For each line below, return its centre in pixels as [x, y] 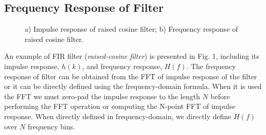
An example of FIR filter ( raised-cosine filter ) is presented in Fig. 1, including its [132, 56]
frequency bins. [51, 126]
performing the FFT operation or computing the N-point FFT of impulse [120, 106]
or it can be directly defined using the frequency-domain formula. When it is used [133, 86]
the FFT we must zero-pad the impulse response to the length [102, 96]
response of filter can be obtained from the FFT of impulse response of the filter [131, 76]
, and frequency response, [122, 66]
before [220, 96]
